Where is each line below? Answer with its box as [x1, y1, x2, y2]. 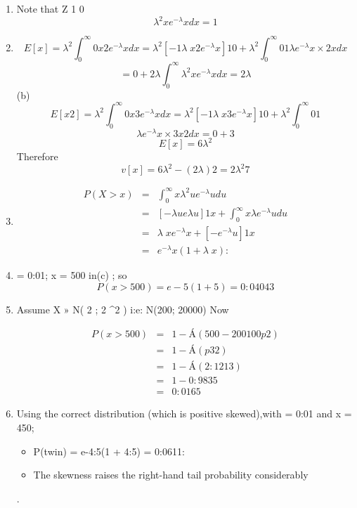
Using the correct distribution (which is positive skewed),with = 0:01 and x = [16, 406, 352, 421]
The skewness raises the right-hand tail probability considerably [33, 467, 309, 482]
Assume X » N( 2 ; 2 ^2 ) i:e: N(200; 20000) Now [16, 301, 229, 316]
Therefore [16, 149, 58, 164]
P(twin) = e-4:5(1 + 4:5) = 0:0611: [33, 443, 185, 458]
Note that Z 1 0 [16, 1, 84, 15]
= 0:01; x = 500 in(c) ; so [16, 268, 127, 282]
